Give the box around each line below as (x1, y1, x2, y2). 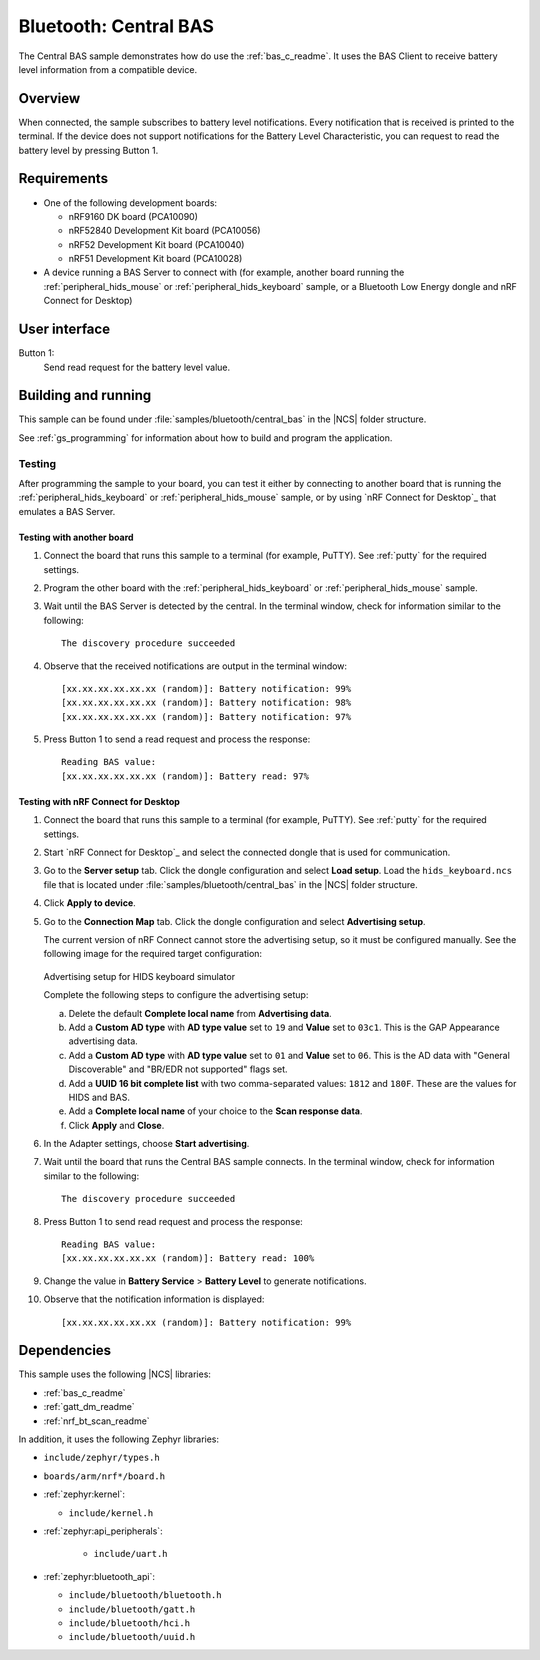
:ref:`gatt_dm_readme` (43, 1401, 135, 1413)
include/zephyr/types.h (43, 1452, 160, 1464)
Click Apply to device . (43, 897, 137, 909)
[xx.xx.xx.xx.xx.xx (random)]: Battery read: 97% (61, 770, 310, 782)
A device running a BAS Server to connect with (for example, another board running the (43, 266, 405, 279)
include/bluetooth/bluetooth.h (68, 1590, 222, 1601)
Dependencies (18, 1342, 112, 1359)
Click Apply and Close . (68, 1119, 165, 1131)
